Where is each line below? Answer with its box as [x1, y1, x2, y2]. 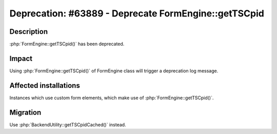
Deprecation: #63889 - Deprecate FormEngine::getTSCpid [9, 8, 264, 19]
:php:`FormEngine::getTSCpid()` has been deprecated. [9, 41, 125, 47]
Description [9, 27, 48, 36]
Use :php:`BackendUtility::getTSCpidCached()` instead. [9, 121, 126, 128]
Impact [9, 54, 33, 63]
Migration [9, 108, 42, 117]
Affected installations [9, 81, 81, 90]
